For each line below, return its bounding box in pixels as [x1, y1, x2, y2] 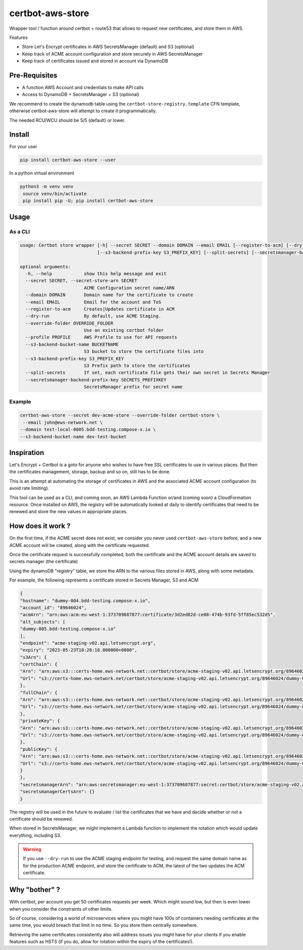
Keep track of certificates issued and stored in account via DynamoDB [22, 58, 169, 64]
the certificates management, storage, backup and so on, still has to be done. [9, 469, 171, 475]
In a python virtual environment [9, 170, 74, 176]
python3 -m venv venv [20, 184, 74, 190]
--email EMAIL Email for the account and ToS [25, 299, 162, 305]
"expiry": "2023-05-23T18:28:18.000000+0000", [20, 647, 137, 653]
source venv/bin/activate [23, 191, 87, 197]
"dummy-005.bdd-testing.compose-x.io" [20, 626, 116, 632]
